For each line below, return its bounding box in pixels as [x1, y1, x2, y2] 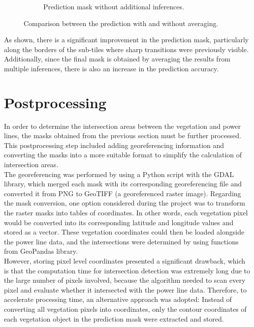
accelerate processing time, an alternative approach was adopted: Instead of [4, 294, 232, 304]
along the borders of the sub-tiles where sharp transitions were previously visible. [4, 44, 249, 54]
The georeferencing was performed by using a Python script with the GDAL [4, 169, 234, 179]
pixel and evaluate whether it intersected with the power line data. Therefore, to [4, 284, 247, 295]
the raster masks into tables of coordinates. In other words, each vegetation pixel [4, 208, 248, 218]
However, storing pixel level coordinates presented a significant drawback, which [4, 256, 246, 266]
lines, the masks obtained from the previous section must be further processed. [4, 130, 241, 141]
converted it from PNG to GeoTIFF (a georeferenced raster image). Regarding [4, 188, 241, 198]
